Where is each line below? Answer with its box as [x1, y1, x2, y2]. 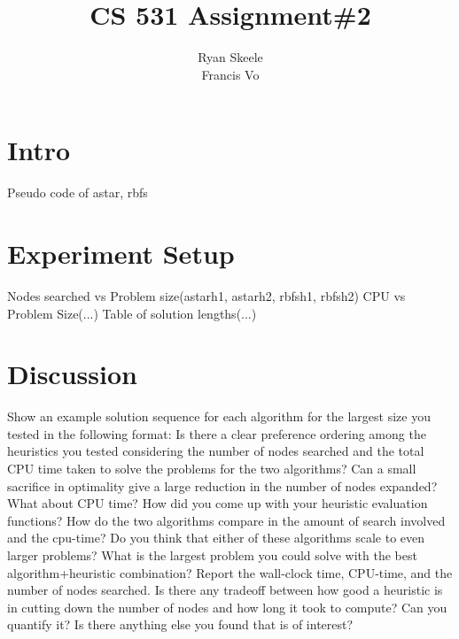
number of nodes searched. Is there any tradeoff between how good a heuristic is [7, 581, 443, 599]
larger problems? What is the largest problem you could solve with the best [7, 546, 417, 565]
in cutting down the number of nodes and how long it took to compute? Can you [7, 597, 447, 616]
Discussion [7, 356, 137, 392]
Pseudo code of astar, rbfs [7, 183, 148, 202]
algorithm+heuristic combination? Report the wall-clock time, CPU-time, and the [7, 563, 453, 581]
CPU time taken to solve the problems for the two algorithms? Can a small [7, 459, 416, 478]
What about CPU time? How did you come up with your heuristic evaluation [7, 494, 428, 512]
